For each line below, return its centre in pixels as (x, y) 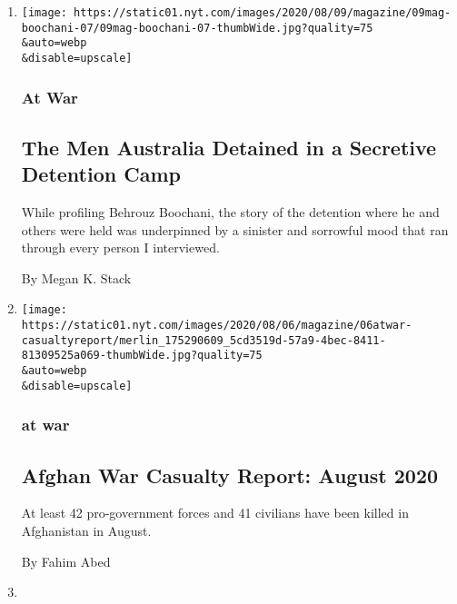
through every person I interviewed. (120, 248)
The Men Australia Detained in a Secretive (229, 147)
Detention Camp (101, 174)
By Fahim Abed (66, 561)
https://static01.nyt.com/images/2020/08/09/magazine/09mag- (263, 13)
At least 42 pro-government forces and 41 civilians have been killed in (215, 513)
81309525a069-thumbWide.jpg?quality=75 (142, 356)
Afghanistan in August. (86, 531)
